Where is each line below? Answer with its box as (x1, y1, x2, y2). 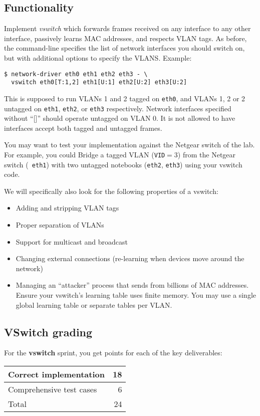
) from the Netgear (177, 149, 236, 159)
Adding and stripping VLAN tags (16, 202, 119, 213)
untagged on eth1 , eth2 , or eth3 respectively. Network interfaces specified (4, 103, 231, 113)
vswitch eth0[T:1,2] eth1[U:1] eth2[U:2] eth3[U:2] (11, 79, 187, 86)
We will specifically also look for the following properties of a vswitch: (4, 185, 218, 196)
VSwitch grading (4, 324, 93, 339)
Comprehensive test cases (8, 383, 97, 395)
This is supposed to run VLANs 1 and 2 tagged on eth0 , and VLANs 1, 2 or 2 (4, 93, 245, 103)
